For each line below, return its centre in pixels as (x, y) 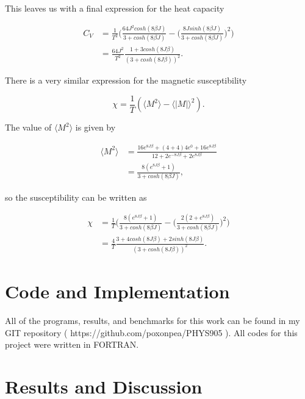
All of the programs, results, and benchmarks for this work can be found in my (152, 321)
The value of (28, 127)
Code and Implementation (117, 291)
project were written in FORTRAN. (72, 344)
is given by (95, 127)
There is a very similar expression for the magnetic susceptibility (126, 80)
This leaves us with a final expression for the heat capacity (115, 8)
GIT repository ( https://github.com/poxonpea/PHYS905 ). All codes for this (151, 332)
